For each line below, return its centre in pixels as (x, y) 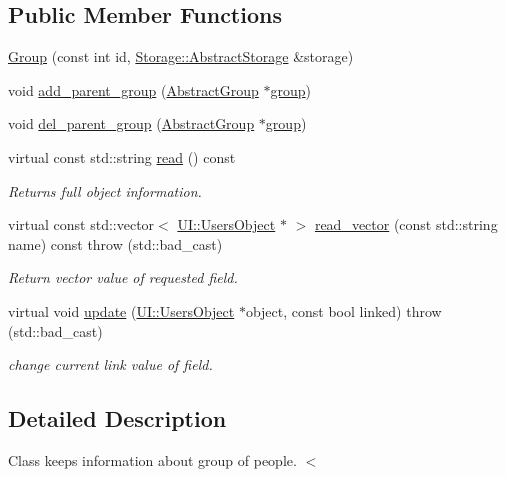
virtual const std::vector (81, 224)
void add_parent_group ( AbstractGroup (133, 89)
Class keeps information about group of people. (152, 459)
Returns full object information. (105, 190)
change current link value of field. (110, 364)
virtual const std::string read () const (122, 156)
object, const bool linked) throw (343, 310)
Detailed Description (117, 418)
